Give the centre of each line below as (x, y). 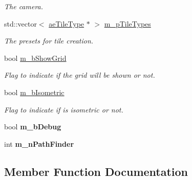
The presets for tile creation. (49, 41)
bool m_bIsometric (34, 92)
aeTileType (67, 23)
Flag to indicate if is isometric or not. (64, 109)
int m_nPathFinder (39, 143)
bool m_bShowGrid (35, 58)
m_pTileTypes (127, 23)
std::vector (20, 23)
